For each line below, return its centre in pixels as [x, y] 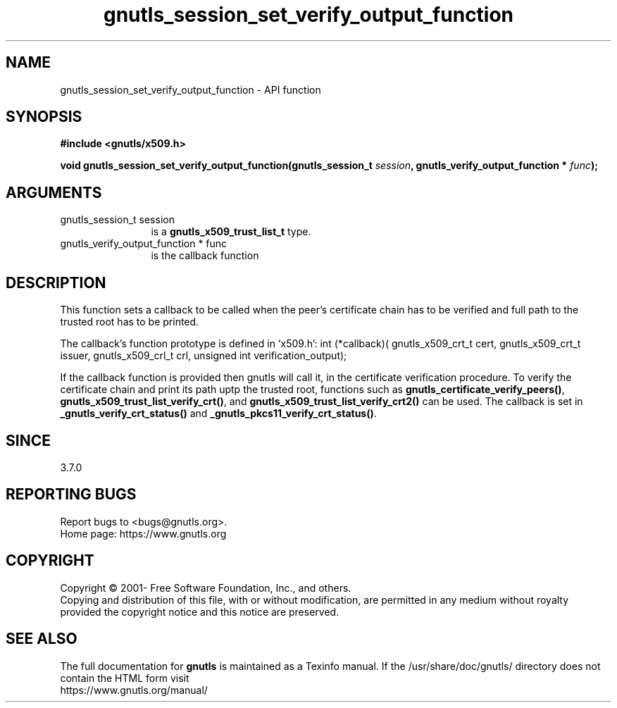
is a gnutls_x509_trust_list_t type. [231, 232]
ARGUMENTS [54, 192]
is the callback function [205, 256]
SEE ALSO [42, 639]
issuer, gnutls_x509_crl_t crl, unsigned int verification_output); [204, 356]
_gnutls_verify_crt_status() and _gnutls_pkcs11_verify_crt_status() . [218, 414]
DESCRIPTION [56, 282]
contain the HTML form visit [125, 678]
